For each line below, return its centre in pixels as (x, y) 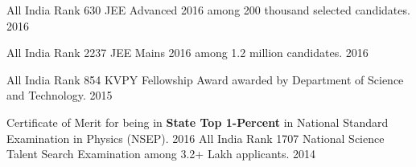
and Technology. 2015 (60, 95)
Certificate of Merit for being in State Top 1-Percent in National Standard (198, 122)
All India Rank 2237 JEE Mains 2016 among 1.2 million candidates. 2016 (187, 53)
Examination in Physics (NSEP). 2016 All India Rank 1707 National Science (196, 138)
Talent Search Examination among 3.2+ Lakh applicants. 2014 (161, 154)
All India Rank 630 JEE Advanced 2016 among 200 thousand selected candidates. (208, 10)
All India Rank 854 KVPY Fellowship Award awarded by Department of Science (205, 79)
